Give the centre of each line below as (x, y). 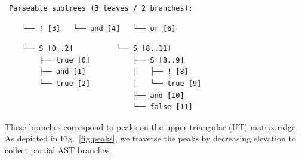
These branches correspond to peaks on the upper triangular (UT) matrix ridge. (152, 126)
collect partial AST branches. (58, 150)
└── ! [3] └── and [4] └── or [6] (99, 28)
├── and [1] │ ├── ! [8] (114, 72)
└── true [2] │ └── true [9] (120, 83)
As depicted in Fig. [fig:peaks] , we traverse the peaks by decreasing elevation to (150, 138)
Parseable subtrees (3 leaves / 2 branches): (101, 8)
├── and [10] (158, 95)
